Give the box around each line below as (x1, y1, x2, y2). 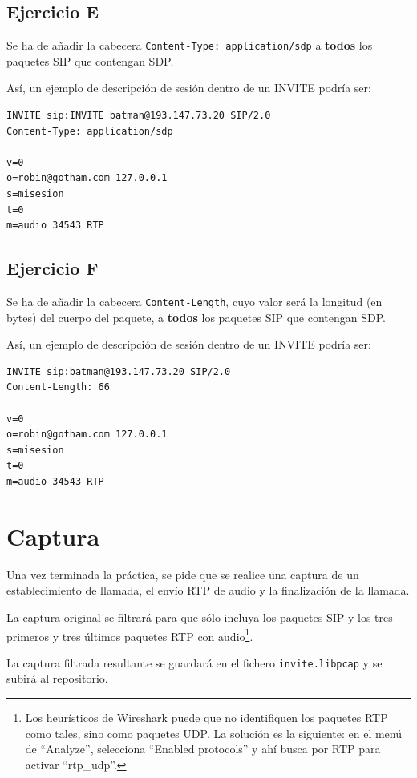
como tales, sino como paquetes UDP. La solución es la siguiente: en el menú (25, 724, 402, 741)
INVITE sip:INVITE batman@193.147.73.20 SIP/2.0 (6, 110, 271, 122)
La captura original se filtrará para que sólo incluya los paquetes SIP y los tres (6, 608, 393, 625)
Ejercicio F (6, 256, 99, 280)
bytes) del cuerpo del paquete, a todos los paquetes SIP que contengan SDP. (6, 308, 386, 325)
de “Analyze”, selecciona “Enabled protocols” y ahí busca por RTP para (25, 740, 381, 757)
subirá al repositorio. (6, 670, 108, 687)
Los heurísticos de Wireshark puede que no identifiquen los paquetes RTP (25, 709, 388, 725)
